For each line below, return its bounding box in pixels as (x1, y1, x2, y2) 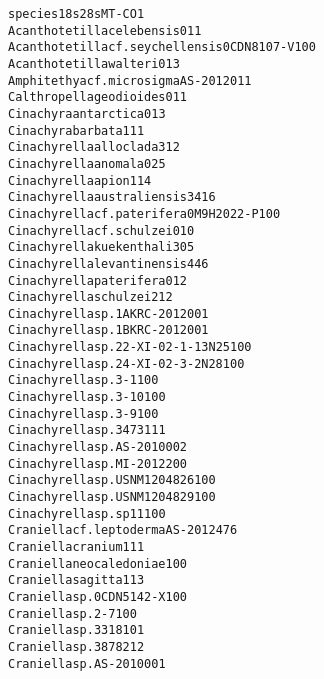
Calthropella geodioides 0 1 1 (8, 90, 188, 105)
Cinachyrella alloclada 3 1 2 (8, 140, 180, 155)
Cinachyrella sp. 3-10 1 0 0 (8, 390, 166, 405)
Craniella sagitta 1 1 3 (8, 573, 145, 588)
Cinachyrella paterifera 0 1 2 (8, 273, 188, 288)
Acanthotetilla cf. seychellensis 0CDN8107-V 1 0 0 (8, 40, 316, 55)
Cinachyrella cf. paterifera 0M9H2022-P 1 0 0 (8, 206, 281, 221)
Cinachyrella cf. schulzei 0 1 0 (8, 223, 195, 238)
